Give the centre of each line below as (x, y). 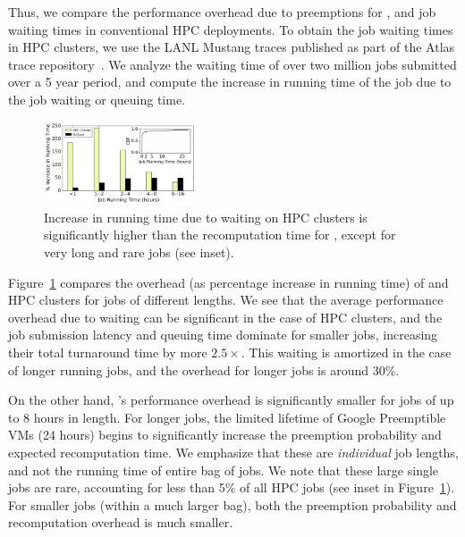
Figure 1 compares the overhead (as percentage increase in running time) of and (228, 282)
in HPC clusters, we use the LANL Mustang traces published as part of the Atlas (232, 47)
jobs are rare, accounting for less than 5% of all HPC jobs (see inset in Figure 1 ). (232, 487)
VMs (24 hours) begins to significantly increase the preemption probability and (225, 435)
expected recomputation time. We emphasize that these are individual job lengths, (233, 453)
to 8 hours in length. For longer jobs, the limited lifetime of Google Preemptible (227, 417)
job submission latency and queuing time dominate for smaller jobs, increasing (223, 335)
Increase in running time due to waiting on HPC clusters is (206, 217)
